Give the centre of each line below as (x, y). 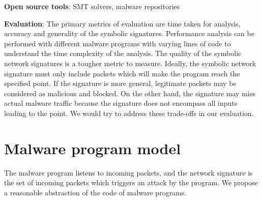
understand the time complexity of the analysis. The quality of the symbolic (123, 53)
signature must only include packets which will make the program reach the (122, 73)
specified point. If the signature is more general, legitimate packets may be (120, 83)
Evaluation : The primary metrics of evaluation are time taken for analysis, (122, 23)
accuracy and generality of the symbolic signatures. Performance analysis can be (129, 33)
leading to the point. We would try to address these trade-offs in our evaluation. (129, 113)
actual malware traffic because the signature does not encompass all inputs (121, 103)
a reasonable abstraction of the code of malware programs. (95, 192)
